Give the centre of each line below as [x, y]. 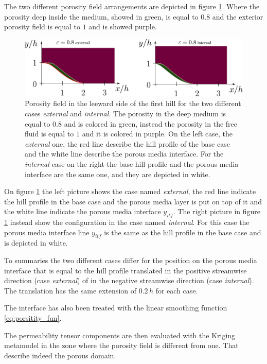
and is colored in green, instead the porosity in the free [151, 123]
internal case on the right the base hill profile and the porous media [132, 163]
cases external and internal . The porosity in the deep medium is [126, 113]
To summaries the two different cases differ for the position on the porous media [131, 260]
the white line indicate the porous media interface [83, 211]
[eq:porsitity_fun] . [33, 318]
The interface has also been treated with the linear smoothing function [116, 308]
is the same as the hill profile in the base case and [183, 232]
